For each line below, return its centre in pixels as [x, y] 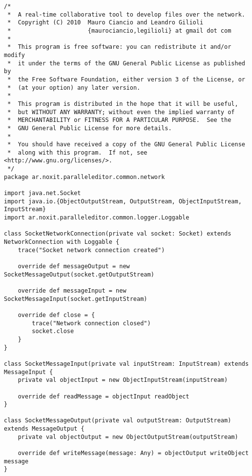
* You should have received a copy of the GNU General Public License [126, 145]
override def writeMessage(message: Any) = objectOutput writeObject [133, 453]
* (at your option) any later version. [74, 88]
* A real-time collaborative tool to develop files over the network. [126, 14]
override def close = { [56, 315]
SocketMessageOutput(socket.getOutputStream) [79, 274]
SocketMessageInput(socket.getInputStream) [76, 299]
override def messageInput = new [72, 290]
